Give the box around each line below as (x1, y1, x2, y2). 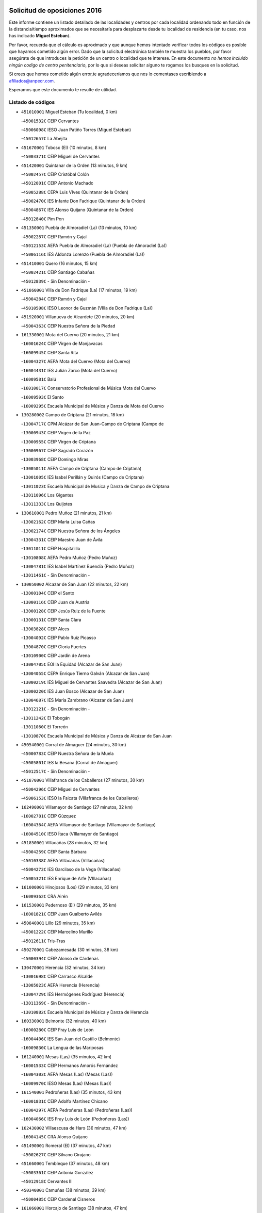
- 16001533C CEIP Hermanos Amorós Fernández (21, 1063, 118, 1068)
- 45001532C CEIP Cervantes (21, 118, 79, 124)
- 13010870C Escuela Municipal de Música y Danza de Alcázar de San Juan (21, 733, 172, 738)
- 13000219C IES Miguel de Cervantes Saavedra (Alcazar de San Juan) (21, 679, 163, 685)
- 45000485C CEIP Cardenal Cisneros (21, 1196, 96, 1202)
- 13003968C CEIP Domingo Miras (21, 457, 89, 462)
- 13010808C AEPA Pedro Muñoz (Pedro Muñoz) (21, 555, 117, 560)
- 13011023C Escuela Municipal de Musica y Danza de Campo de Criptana (21, 483, 170, 489)
